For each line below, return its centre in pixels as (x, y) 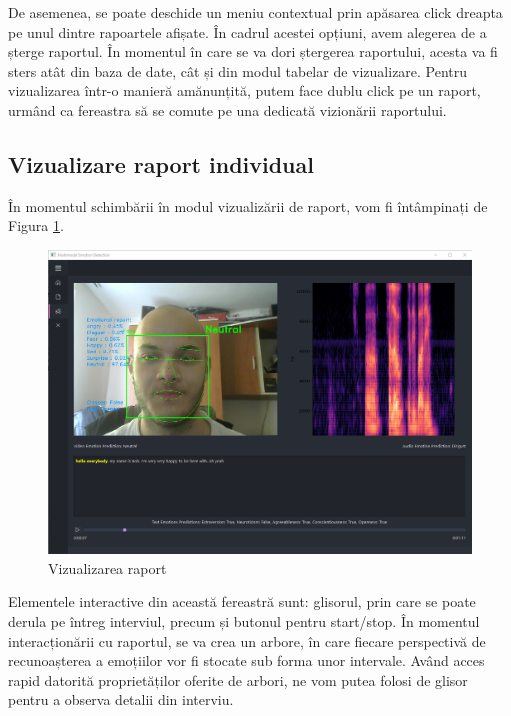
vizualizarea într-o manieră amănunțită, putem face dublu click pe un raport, (244, 90)
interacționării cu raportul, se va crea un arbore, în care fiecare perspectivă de (247, 640)
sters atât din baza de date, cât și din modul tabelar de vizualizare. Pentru (238, 70)
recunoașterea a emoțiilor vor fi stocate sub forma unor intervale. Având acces (246, 660)
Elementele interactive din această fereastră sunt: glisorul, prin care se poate (242, 601)
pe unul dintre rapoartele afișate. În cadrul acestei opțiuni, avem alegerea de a (247, 31)
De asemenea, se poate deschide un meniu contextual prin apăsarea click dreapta (255, 12)
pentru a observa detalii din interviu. (121, 699)
